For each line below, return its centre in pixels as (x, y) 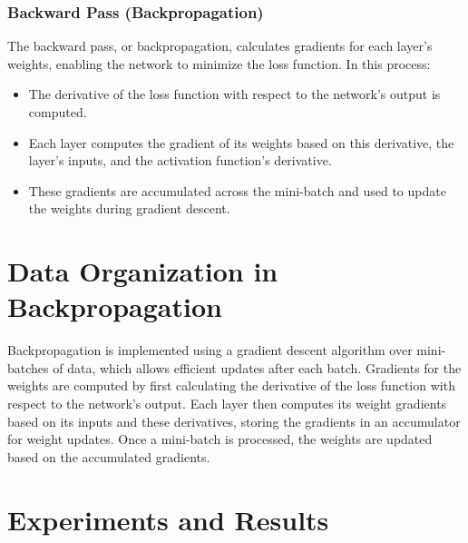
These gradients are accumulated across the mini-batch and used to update (237, 190)
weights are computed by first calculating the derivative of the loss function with (231, 385)
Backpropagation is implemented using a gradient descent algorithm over (210, 350)
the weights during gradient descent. (129, 208)
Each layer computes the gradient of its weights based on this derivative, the (241, 142)
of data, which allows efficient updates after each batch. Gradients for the (257, 367)
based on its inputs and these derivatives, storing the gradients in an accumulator (234, 421)
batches (28, 367)
